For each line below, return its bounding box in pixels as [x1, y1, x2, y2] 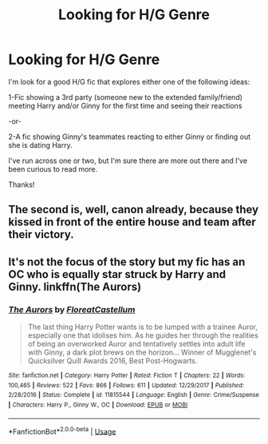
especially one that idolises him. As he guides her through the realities [27, 331, 259, 340]
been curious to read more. [8, 164, 98, 173]
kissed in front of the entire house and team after [8, 216, 257, 229]
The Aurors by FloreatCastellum [8, 303, 136, 315]
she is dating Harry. [8, 140, 73, 149]
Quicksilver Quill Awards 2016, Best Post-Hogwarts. [27, 356, 198, 366]
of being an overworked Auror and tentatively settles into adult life [27, 339, 246, 349]
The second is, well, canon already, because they [8, 203, 259, 216]
